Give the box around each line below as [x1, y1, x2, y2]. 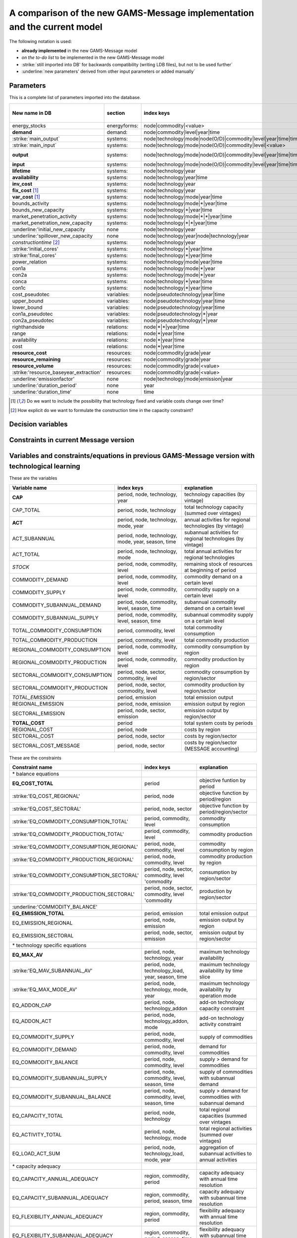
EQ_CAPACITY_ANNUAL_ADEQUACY [12, 1175, 99, 1182]
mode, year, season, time [117, 538, 176, 545]
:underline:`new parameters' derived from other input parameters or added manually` [21, 68, 196, 74]
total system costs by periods [184, 720, 253, 726]
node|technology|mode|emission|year [144, 375, 233, 382]
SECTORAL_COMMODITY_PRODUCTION [12, 684, 108, 691]
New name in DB [12, 109, 52, 116]
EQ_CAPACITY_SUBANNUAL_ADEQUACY [12, 1194, 109, 1201]
